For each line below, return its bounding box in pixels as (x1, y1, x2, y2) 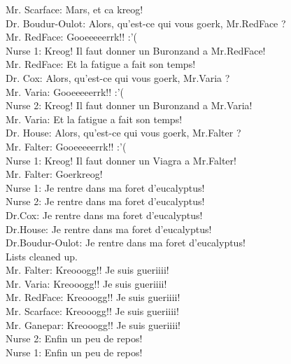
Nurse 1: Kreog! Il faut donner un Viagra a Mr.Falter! (6, 153, 236, 167)
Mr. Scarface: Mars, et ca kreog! (6, 2, 143, 16)
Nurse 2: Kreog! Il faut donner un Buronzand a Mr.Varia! (6, 98, 253, 113)
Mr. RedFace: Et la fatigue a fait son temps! (6, 57, 196, 71)
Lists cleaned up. (6, 248, 78, 263)
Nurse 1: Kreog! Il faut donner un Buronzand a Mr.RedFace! (6, 43, 266, 57)
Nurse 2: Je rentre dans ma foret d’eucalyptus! (6, 194, 205, 209)
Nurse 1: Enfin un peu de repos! (6, 344, 143, 359)
